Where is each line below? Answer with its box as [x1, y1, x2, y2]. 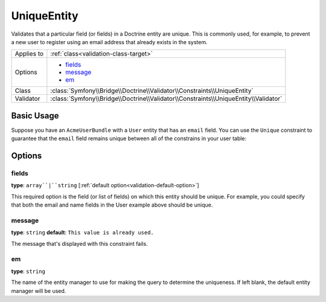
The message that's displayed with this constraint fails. [11, 240, 148, 247]
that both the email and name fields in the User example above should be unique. [11, 201, 213, 208]
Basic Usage [11, 111, 59, 121]
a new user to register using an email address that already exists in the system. [11, 38, 208, 45]
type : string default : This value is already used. [11, 229, 154, 236]
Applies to [14, 50, 44, 58]
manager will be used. [11, 287, 66, 294]
